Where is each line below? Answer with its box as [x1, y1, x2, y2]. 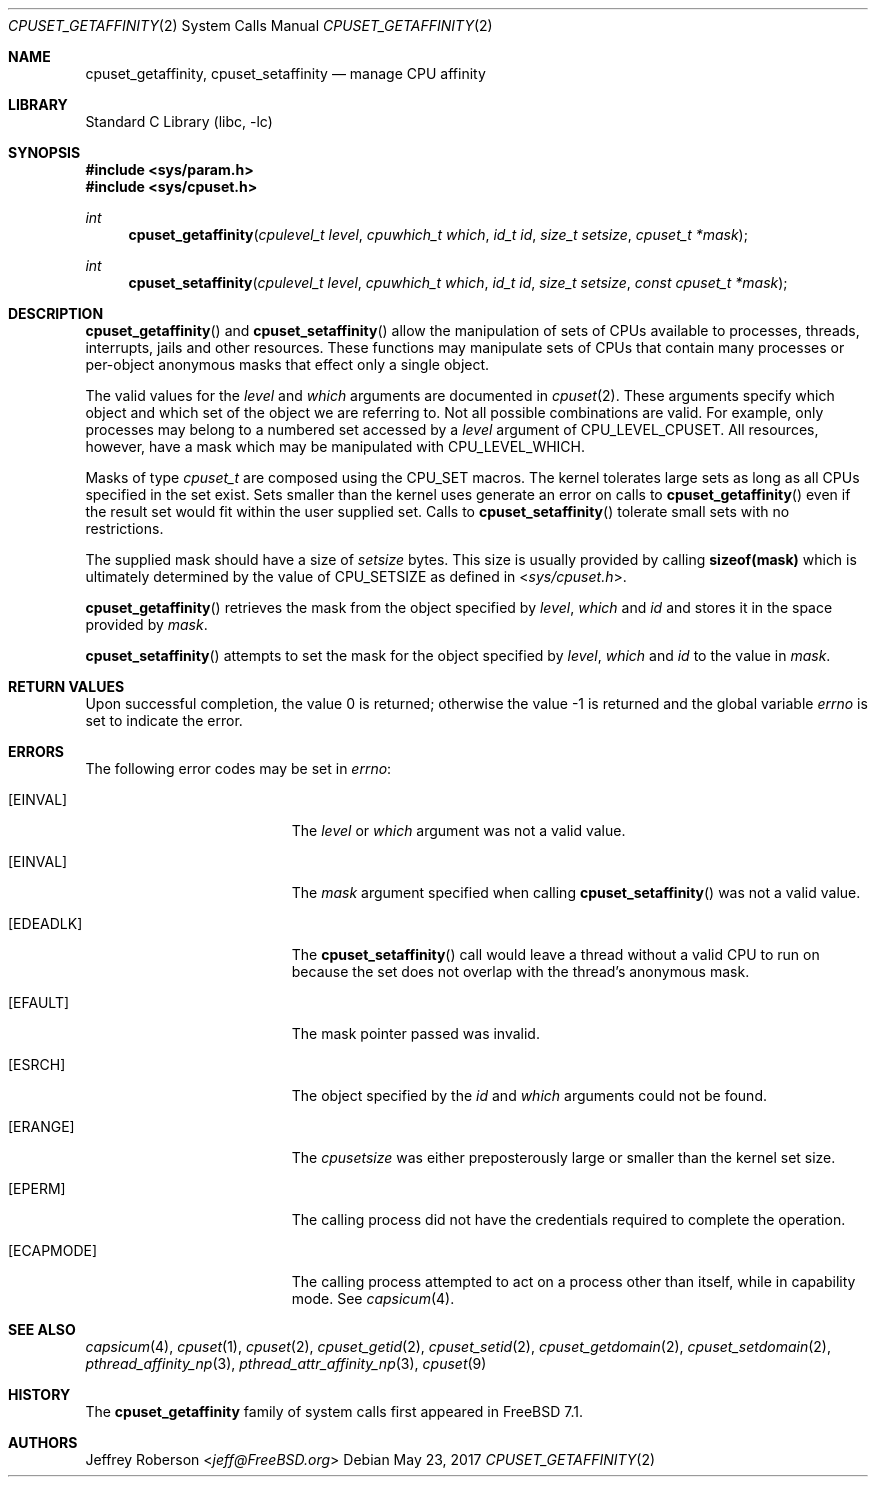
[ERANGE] [8, 1118, 75, 1135]
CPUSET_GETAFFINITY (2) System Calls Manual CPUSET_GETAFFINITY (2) [8, 17, 493, 34]
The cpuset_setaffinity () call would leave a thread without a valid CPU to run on [291, 946, 820, 963]
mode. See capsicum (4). [291, 1290, 455, 1307]
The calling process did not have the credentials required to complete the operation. [291, 1211, 846, 1228]
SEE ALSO [8, 1321, 76, 1338]
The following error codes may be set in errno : [85, 760, 392, 777]
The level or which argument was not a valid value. [291, 822, 626, 839]
